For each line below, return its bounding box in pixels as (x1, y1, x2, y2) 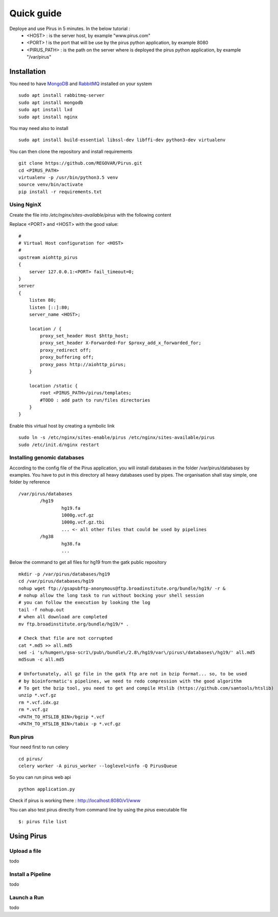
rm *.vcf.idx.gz (18, 699, 59, 705)
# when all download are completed (18, 614, 108, 620)
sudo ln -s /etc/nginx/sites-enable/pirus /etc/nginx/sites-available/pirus (18, 435, 215, 440)
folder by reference (9, 479, 50, 485)
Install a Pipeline (9, 871, 51, 878)
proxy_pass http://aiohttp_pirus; (40, 361, 127, 367)
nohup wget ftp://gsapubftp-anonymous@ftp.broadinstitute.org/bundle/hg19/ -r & (18, 585, 226, 591)
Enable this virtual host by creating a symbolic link (9, 423, 115, 429)
